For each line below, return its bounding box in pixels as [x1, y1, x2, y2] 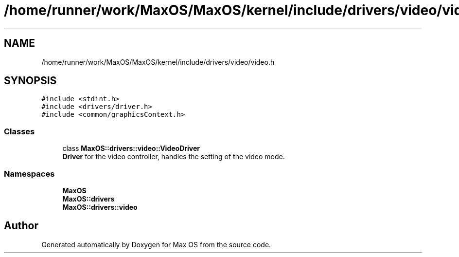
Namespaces [4, 168, 55, 179]
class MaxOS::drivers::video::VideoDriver [62, 144, 200, 153]
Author [4, 220, 38, 232]
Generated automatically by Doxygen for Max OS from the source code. [41, 240, 271, 249]
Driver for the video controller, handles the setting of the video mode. [62, 152, 285, 161]
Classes [4, 126, 35, 136]
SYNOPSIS [4, 74, 57, 87]
